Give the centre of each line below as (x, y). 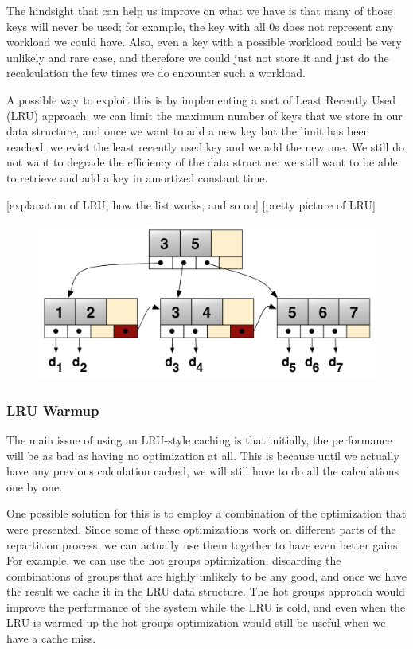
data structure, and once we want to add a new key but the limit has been (188, 131)
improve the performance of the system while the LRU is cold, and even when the (206, 606)
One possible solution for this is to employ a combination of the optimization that (206, 513)
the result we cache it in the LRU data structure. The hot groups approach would (206, 591)
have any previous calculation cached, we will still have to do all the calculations (203, 471)
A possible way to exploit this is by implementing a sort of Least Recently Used (201, 99)
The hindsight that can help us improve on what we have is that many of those (200, 10)
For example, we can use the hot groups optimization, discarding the (174, 560)
